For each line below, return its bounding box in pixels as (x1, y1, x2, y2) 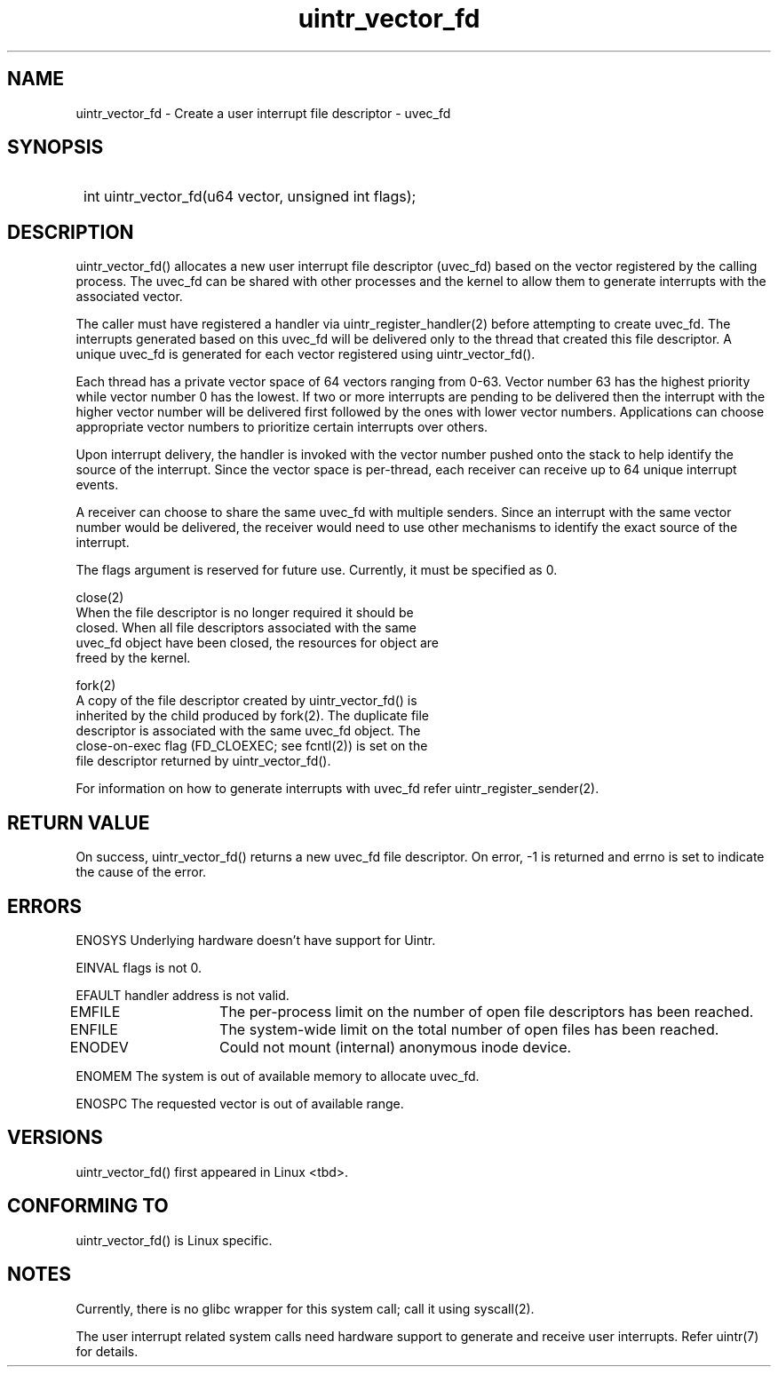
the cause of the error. (75, 864, 207, 880)
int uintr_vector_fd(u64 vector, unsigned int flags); (83, 187, 417, 206)
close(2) (75, 590, 124, 606)
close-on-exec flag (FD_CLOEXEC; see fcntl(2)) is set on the (75, 738, 428, 754)
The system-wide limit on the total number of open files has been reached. (219, 1020, 719, 1038)
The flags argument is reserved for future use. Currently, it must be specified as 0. (75, 562, 558, 578)
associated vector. (75, 289, 183, 305)
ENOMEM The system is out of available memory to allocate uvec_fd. (75, 1068, 480, 1084)
